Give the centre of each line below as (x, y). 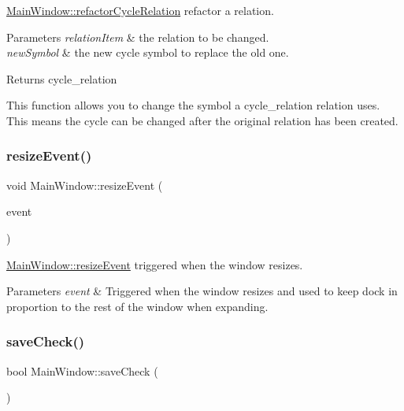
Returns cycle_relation (62, 78)
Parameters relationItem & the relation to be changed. (138, 37)
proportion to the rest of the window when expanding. (137, 306)
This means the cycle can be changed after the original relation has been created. (202, 120)
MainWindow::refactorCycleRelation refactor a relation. (140, 10)
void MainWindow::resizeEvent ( (85, 185)
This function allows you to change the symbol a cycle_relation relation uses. (193, 105)
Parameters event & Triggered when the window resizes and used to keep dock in (202, 291)
